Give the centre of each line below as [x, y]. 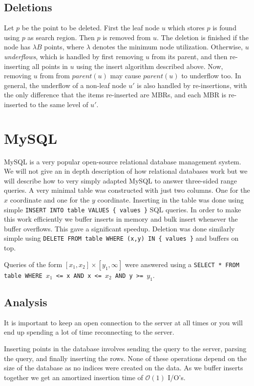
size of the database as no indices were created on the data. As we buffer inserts [124, 368]
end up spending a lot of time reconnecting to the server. [89, 332]
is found [224, 28]
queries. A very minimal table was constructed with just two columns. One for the [127, 190]
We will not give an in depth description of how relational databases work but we [126, 171]
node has [17, 47]
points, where [64, 47]
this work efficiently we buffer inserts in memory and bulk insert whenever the [121, 219]
